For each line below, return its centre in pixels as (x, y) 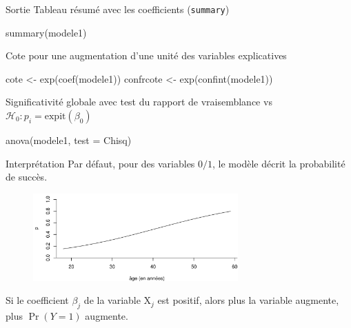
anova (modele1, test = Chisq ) (69, 140)
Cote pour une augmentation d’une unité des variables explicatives (146, 55)
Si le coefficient (37, 300)
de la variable (112, 300)
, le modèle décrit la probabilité (279, 163)
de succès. (27, 177)
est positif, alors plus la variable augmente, (248, 300)
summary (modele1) (46, 32)
